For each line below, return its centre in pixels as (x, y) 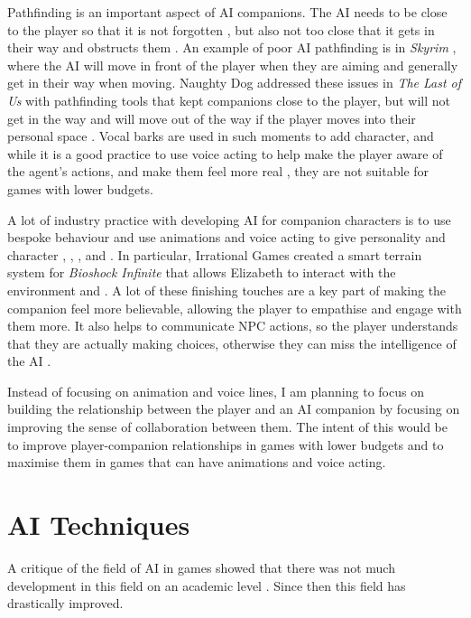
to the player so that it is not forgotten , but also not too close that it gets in (221, 29)
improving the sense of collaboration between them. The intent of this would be (227, 427)
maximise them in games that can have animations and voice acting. (197, 462)
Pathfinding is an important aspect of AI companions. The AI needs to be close (227, 12)
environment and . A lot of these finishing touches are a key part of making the (227, 290)
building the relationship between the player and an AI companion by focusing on (234, 409)
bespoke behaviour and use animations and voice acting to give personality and (226, 237)
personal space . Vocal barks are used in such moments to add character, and (221, 136)
